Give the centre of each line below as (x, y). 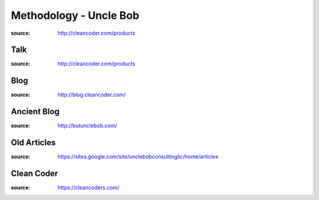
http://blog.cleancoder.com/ (92, 95)
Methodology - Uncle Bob (75, 15)
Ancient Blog (35, 112)
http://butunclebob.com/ (87, 126)
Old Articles (33, 142)
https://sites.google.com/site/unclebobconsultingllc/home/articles (138, 157)
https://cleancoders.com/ (88, 188)
